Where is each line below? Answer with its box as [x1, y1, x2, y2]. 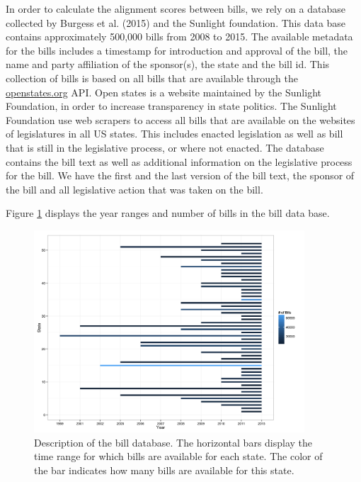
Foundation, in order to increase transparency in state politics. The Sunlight [6, 99, 337, 113]
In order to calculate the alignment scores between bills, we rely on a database [6, 1, 345, 16]
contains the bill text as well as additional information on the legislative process [6, 154, 353, 169]
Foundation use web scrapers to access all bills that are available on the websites [6, 112, 355, 127]
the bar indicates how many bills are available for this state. [34, 462, 294, 477]
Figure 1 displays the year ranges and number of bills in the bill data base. [6, 206, 330, 220]
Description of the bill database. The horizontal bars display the [34, 435, 313, 449]
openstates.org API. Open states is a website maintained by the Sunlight [6, 84, 321, 99]
